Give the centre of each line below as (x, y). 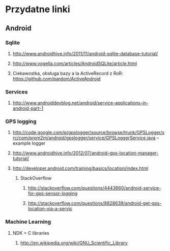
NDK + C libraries (31, 233)
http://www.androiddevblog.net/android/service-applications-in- (80, 103)
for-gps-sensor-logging (53, 194)
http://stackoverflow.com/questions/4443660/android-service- (94, 188)
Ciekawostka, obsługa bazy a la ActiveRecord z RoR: (68, 73)
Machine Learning (28, 222)
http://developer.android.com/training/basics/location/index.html (80, 168)
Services (17, 91)
